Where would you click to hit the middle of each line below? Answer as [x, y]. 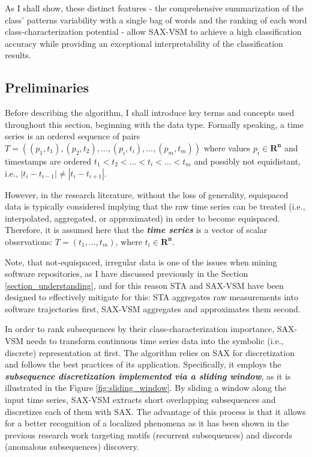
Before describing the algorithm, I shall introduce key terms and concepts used [150, 113]
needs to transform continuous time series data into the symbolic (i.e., [155, 341]
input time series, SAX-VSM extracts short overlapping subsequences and [140, 400]
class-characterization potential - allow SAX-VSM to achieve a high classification [153, 32]
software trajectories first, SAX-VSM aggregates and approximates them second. [153, 308]
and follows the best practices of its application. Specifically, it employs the [143, 364]
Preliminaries [47, 87]
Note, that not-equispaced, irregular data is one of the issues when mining [141, 262]
